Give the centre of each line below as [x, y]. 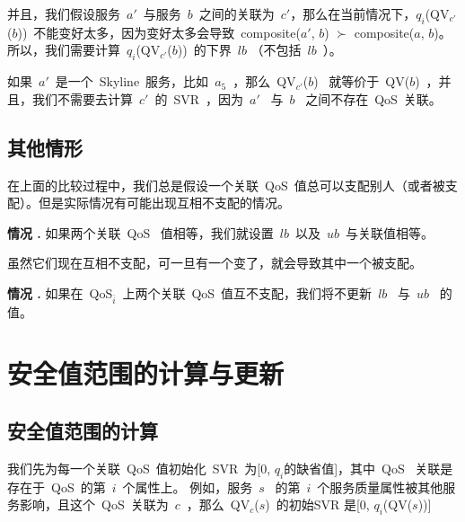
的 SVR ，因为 [199, 98]
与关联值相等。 [390, 232]
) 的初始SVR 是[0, [317, 504]
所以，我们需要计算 [64, 50]
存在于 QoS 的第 [57, 487]
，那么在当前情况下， [353, 13]
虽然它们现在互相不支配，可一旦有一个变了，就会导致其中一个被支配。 [215, 263]
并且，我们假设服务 [64, 13]
